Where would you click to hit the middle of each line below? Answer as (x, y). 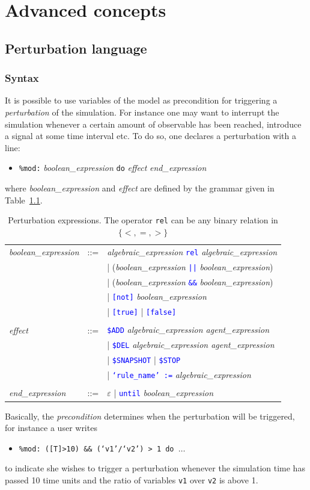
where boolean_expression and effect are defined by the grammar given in (140, 188)
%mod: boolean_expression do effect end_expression (113, 168)
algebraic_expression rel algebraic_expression (192, 251)
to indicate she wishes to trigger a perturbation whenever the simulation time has (155, 468)
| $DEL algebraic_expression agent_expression (191, 345)
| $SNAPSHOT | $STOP (144, 360)
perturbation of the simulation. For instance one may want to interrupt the (142, 112)
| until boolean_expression (164, 393)
